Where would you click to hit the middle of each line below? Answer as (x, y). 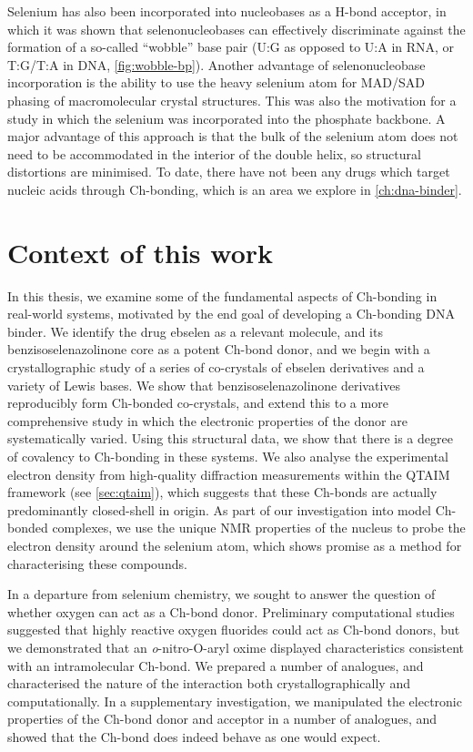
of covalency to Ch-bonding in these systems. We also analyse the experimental (228, 456)
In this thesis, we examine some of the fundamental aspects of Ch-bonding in (222, 295)
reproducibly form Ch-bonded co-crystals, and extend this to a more (198, 403)
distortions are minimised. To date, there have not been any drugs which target (229, 172)
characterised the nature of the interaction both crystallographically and (209, 683)
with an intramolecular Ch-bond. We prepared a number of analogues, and (216, 665)
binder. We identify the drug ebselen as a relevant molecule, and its (195, 331)
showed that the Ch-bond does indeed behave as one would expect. (194, 736)
